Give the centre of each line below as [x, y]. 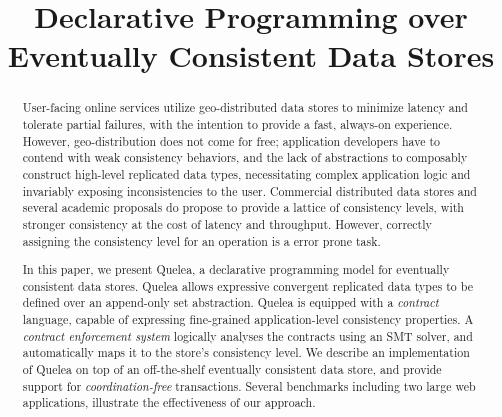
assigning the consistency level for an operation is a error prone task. [201, 240]
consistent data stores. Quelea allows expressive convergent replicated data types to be [247, 285]
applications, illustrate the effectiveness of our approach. [169, 402]
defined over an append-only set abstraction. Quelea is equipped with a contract [230, 302]
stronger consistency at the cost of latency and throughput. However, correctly [227, 223]
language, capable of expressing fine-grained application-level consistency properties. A [248, 319]
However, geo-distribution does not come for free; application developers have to [231, 140]
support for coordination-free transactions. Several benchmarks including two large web [249, 385]
